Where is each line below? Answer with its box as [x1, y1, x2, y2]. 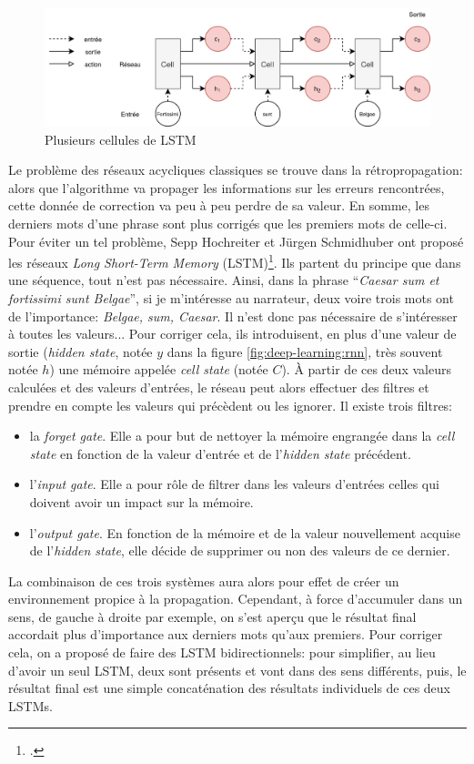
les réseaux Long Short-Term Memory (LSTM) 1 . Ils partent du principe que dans [8, 250, 461, 271]
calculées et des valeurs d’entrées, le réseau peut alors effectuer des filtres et [8, 377, 429, 396]
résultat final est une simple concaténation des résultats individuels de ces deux [8, 678, 451, 698]
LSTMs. [8, 696, 53, 715]
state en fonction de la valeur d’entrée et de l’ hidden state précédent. [29, 443, 411, 463]
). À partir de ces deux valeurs [281, 360, 451, 379]
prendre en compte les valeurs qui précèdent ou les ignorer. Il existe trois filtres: [8, 395, 453, 414]
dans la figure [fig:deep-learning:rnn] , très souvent [166, 341, 443, 361]
